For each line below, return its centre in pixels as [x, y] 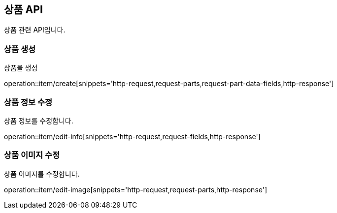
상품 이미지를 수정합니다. [42, 174]
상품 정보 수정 [28, 102]
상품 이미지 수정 [32, 155]
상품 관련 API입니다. [35, 30]
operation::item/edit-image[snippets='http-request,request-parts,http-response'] [136, 189]
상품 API [23, 10]
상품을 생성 [21, 68]
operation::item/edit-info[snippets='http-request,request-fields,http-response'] [132, 136]
